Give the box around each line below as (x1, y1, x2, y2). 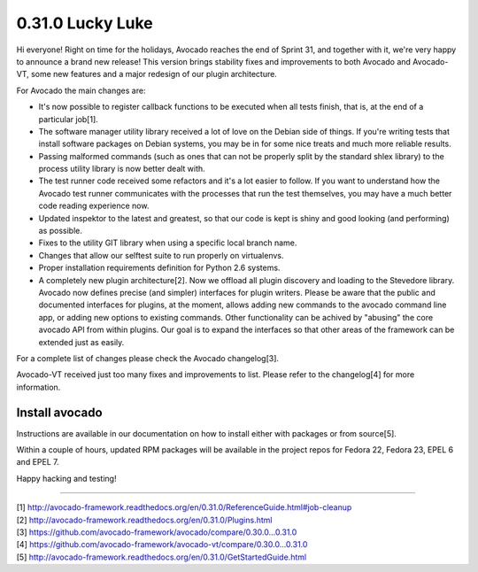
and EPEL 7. (16, 457, 59, 468)
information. (16, 382, 61, 392)
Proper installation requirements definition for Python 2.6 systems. (38, 262, 281, 274)
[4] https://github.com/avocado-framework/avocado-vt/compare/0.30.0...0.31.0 (16, 539, 308, 550)
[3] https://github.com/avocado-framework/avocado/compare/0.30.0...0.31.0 (16, 527, 297, 537)
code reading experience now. (38, 200, 150, 212)
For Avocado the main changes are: (16, 85, 146, 96)
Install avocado (16, 405, 103, 420)
